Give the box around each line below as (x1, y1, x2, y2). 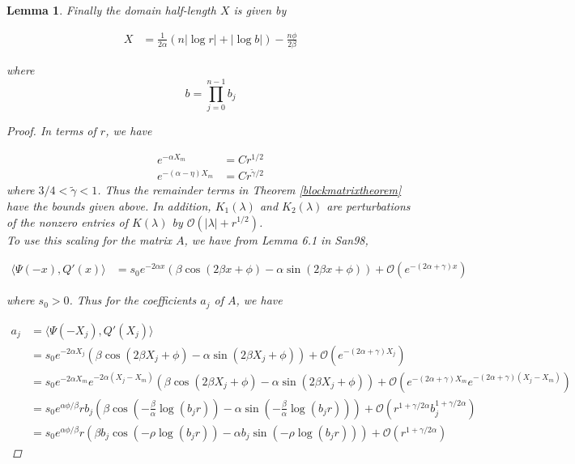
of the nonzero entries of (6, 213, 128, 230)
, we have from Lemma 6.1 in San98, (184, 231, 368, 248)
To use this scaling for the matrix (6, 231, 172, 248)
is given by (233, 2, 287, 18)
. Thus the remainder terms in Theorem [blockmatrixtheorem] (97, 181, 402, 198)
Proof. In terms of (6, 121, 96, 138)
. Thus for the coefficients (69, 292, 197, 309)
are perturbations (326, 197, 411, 214)
